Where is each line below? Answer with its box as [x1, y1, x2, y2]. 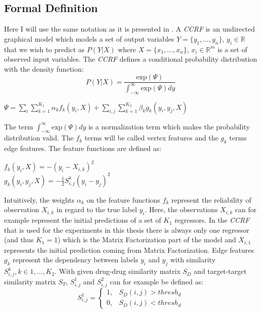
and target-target [194, 266, 247, 276]
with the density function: [4, 63, 84, 74]
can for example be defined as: [110, 276, 204, 286]
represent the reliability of [171, 194, 251, 205]
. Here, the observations [145, 204, 218, 215]
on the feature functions [86, 194, 160, 205]
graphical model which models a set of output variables [4, 33, 175, 44]
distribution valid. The [4, 132, 74, 143]
